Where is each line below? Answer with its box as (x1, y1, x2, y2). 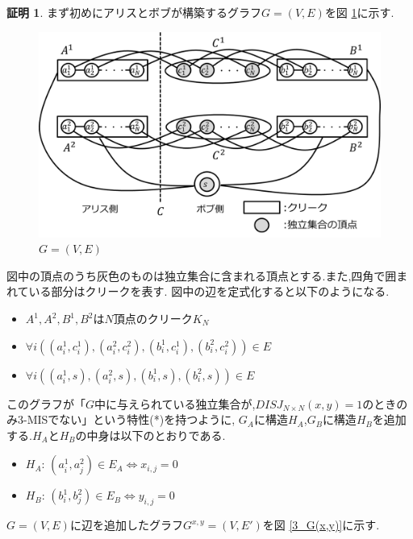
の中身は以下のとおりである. (75, 426, 226, 443)
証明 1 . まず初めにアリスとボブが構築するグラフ (6, 4, 261, 20)
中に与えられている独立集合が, (94, 395, 256, 412)
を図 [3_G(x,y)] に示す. (262, 516, 380, 533)
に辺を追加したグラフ (69, 516, 183, 533)
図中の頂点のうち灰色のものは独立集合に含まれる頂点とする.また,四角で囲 (6, 267, 397, 284)
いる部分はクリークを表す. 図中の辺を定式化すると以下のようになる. (28, 283, 390, 300)
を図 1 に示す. (324, 4, 394, 20)
